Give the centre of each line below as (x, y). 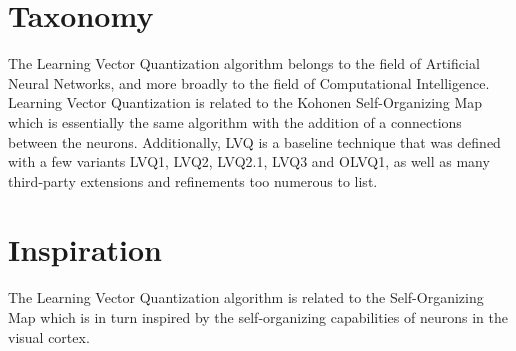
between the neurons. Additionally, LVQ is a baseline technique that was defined (254, 141)
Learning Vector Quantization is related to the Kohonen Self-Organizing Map (245, 102)
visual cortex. (49, 336)
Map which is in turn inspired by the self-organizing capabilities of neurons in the (258, 317)
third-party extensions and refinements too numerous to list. (193, 180)
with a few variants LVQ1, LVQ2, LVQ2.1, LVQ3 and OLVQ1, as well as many (249, 161)
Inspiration (85, 249)
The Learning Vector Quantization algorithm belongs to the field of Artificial (244, 63)
